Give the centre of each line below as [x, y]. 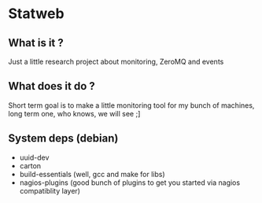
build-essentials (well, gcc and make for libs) [92, 174]
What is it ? [36, 43]
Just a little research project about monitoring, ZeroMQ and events [116, 61]
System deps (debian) [63, 138]
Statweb [36, 14]
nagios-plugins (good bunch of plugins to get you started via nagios [130, 183]
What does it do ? [52, 86]
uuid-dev [34, 157]
